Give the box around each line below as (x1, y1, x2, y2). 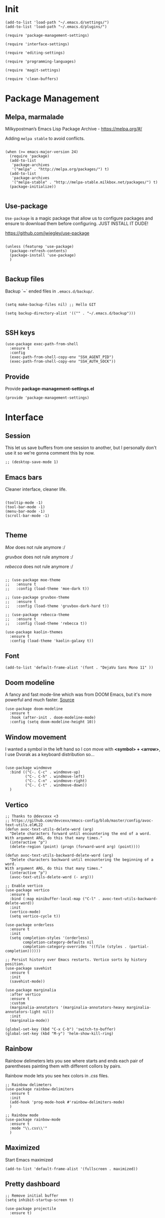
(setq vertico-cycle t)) (9, 914, 61, 919)
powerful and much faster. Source (5, 697, 75, 703)
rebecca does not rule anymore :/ (5, 563, 73, 569)
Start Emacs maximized (5, 1156, 53, 1163)
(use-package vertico (5, 888, 50, 893)
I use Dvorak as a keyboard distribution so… (5, 752, 95, 758)
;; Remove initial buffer (5, 1193, 58, 1198)
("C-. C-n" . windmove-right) (25, 778, 87, 783)
